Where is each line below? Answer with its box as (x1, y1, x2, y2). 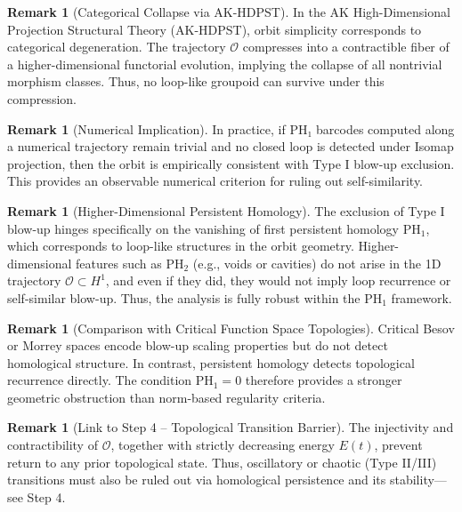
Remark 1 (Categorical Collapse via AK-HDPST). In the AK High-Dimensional (7, 3, 450, 20)
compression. (7, 89, 77, 108)
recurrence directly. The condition (7, 371, 192, 389)
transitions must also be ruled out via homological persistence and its (7, 470, 386, 489)
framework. (391, 288, 452, 307)
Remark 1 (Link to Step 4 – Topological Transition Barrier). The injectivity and (7, 418, 454, 436)
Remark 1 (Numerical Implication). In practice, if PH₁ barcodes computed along (7, 119, 455, 138)
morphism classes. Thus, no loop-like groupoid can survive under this (7, 72, 385, 91)
